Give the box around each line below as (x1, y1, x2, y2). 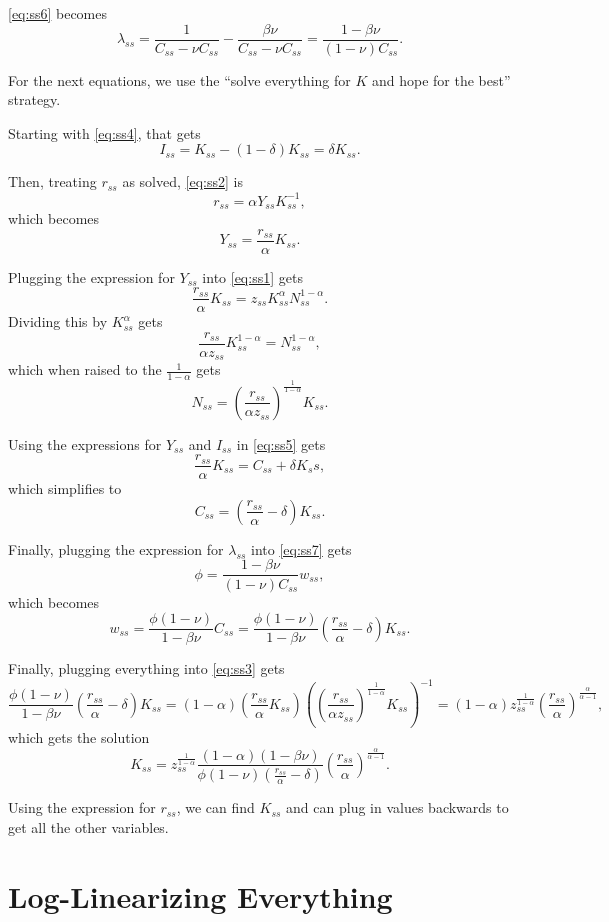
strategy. (8, 89, 61, 110)
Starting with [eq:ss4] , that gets (8, 122, 201, 143)
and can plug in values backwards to (286, 797, 509, 818)
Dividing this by (8, 311, 108, 332)
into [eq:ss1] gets (202, 266, 303, 287)
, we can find (176, 797, 255, 818)
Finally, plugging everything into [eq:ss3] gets (8, 658, 285, 679)
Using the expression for (8, 797, 156, 818)
